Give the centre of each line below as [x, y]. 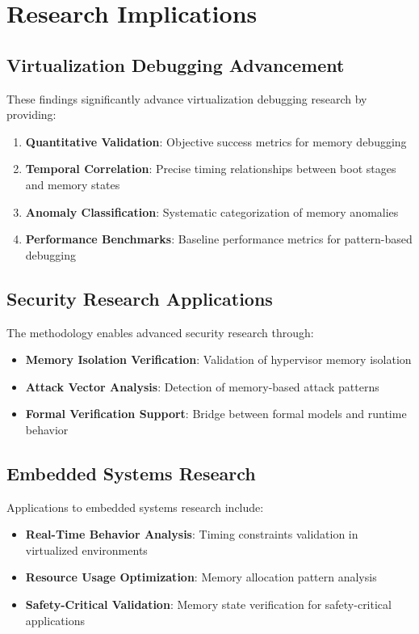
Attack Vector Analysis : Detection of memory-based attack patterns [202, 386]
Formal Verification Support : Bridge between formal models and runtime [216, 414]
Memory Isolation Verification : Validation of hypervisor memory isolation [218, 359]
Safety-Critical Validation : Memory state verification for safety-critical [208, 604]
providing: [31, 114]
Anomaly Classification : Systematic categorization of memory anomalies [212, 211]
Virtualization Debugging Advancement [176, 64]
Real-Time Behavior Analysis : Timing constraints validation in [192, 534]
